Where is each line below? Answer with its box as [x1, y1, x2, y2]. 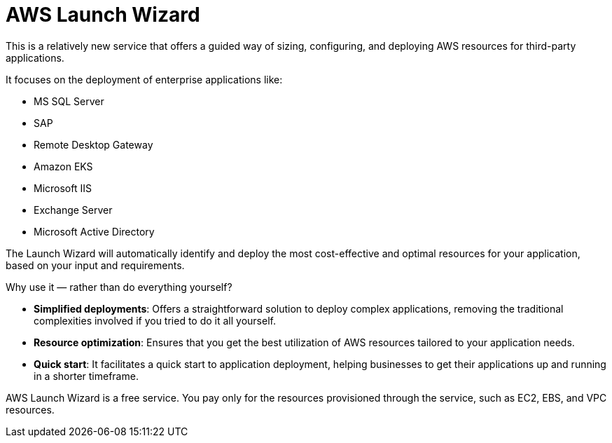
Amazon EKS [34, 160, 93, 172]
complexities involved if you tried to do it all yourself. [34, 314, 276, 327]
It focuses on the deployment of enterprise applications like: [6, 73, 283, 86]
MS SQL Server [34, 95, 104, 107]
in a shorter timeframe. [34, 369, 139, 382]
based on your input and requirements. [6, 259, 185, 271]
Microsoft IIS [34, 182, 92, 194]
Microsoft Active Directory [34, 225, 155, 238]
